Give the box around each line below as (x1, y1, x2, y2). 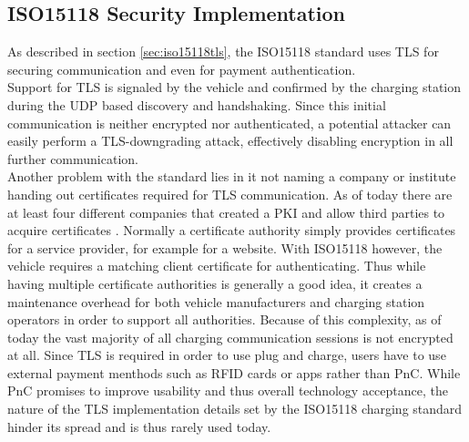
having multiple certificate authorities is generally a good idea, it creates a (7, 273, 423, 293)
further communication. (7, 149, 138, 168)
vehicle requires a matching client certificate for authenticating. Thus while (7, 256, 426, 275)
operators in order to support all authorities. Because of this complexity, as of (7, 310, 442, 329)
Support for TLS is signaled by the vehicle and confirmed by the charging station (7, 77, 462, 97)
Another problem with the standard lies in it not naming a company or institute (7, 167, 456, 186)
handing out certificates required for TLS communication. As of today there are (7, 184, 453, 203)
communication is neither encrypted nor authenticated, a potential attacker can (7, 113, 452, 132)
